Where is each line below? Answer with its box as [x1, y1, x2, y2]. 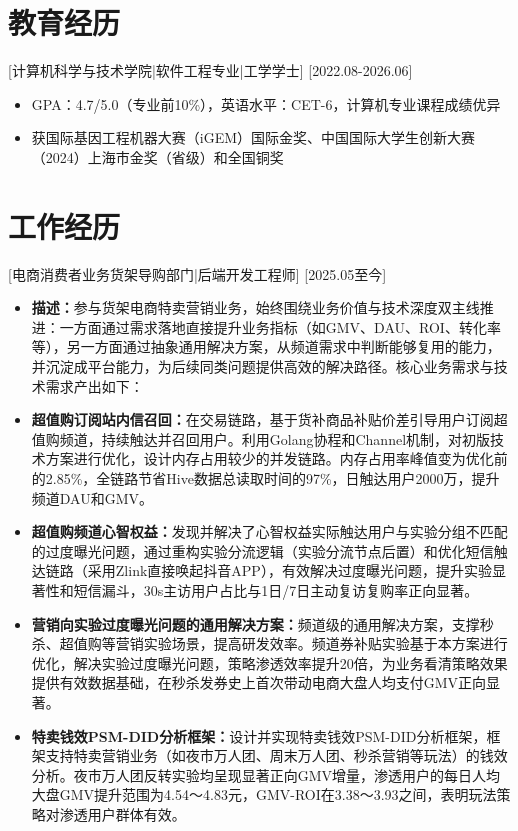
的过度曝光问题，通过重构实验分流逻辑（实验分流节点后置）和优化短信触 [31, 540, 508, 561]
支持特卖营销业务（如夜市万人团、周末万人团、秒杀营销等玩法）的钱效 [45, 745, 508, 766]
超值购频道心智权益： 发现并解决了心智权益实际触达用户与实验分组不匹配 [31, 521, 508, 542]
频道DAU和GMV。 [31, 487, 154, 508]
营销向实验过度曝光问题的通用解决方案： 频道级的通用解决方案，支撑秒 [31, 613, 494, 634]
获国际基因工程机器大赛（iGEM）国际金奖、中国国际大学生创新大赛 [31, 127, 476, 148]
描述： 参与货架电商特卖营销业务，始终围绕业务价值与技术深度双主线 [31, 297, 480, 318]
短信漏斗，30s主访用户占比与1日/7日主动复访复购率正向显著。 [73, 579, 479, 600]
